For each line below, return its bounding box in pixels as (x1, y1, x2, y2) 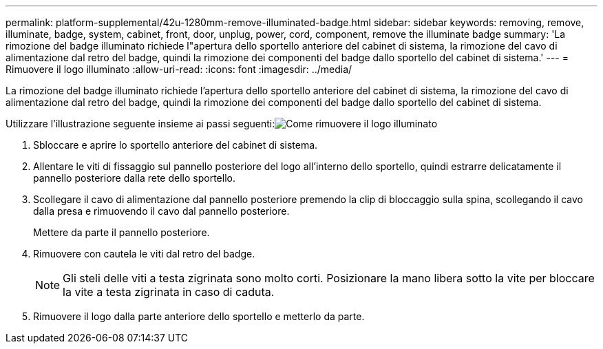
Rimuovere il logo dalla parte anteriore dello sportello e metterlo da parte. (33, 310, 365, 322)
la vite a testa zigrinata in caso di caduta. (63, 285, 275, 299)
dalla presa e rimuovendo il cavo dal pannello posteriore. (33, 205, 290, 217)
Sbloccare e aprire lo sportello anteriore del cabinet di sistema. (33, 139, 318, 151)
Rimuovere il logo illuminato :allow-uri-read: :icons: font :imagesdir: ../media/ (6, 63, 352, 75)
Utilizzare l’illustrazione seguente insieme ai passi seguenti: (6, 118, 275, 129)
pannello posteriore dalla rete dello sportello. (33, 172, 235, 184)
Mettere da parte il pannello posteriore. (33, 226, 210, 238)
